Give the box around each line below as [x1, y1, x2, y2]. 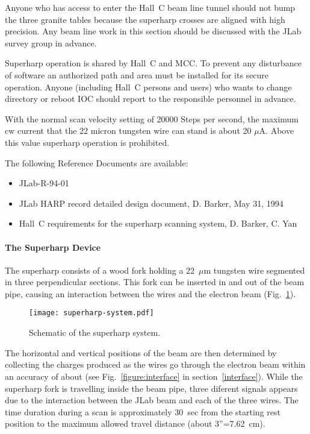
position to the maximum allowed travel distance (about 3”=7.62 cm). [5, 417, 265, 430]
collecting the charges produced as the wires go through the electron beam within [5, 358, 306, 371]
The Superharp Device [5, 241, 101, 253]
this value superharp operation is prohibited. [5, 136, 170, 148]
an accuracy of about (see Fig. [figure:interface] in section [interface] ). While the [5, 370, 303, 382]
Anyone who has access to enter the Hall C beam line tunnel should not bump [5, 1, 296, 13]
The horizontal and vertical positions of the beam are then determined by [5, 346, 277, 359]
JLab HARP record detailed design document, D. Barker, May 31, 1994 [19, 197, 284, 209]
